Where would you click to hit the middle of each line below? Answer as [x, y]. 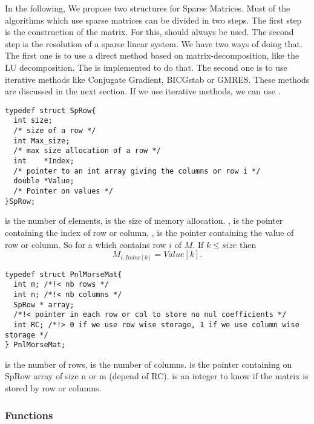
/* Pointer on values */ [63, 191]
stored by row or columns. [53, 388]
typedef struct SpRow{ [51, 110]
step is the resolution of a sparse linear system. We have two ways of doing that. [154, 43]
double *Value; [44, 181]
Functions [29, 415]
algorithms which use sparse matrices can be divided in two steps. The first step [153, 20]
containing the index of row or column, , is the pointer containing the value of [149, 232]
